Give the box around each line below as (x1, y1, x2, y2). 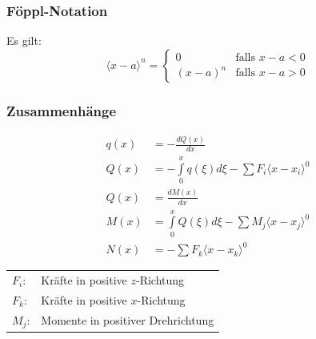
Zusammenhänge (6, 100, 117, 120)
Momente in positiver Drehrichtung (41, 312, 214, 329)
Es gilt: (6, 32, 42, 49)
